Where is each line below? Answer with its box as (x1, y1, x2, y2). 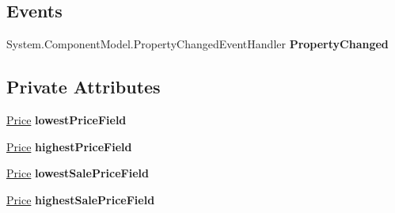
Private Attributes (6, 74, 161, 99)
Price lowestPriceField (6, 112, 127, 127)
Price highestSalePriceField (6, 191, 155, 207)
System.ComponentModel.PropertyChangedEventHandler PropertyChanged (6, 36, 389, 52)
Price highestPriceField (6, 138, 132, 154)
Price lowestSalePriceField (6, 165, 149, 181)
